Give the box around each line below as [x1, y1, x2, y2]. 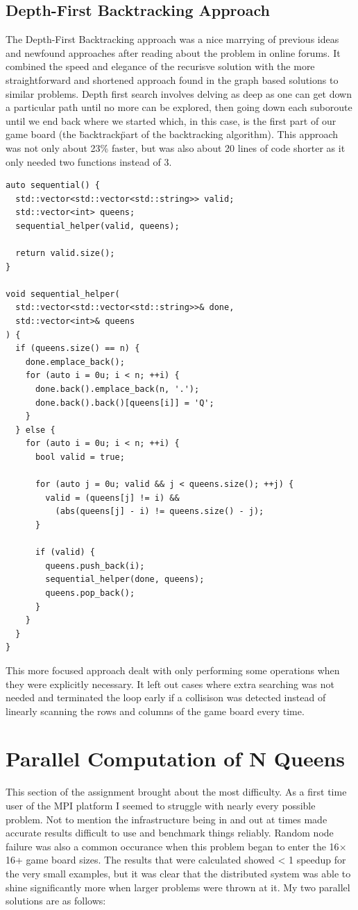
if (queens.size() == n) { [15, 343, 140, 354]
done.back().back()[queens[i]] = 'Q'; [35, 397, 214, 408]
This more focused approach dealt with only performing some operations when [6, 662, 340, 677]
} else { [15, 424, 56, 435]
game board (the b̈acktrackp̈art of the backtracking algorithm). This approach [6, 127, 339, 141]
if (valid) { [35, 547, 95, 558]
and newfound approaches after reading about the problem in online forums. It [6, 45, 341, 60]
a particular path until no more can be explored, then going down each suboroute [6, 100, 352, 114]
